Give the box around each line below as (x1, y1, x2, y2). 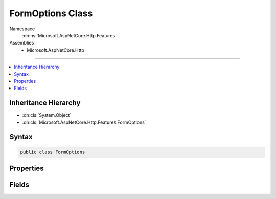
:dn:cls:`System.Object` (22, 112, 72, 118)
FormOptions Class (9, 8, 93, 19)
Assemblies (9, 40, 34, 46)
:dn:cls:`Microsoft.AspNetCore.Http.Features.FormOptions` (22, 119, 146, 125)
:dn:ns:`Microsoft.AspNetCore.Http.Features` (22, 32, 117, 38)
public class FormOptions (20, 149, 85, 155)
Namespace (9, 26, 35, 32)
